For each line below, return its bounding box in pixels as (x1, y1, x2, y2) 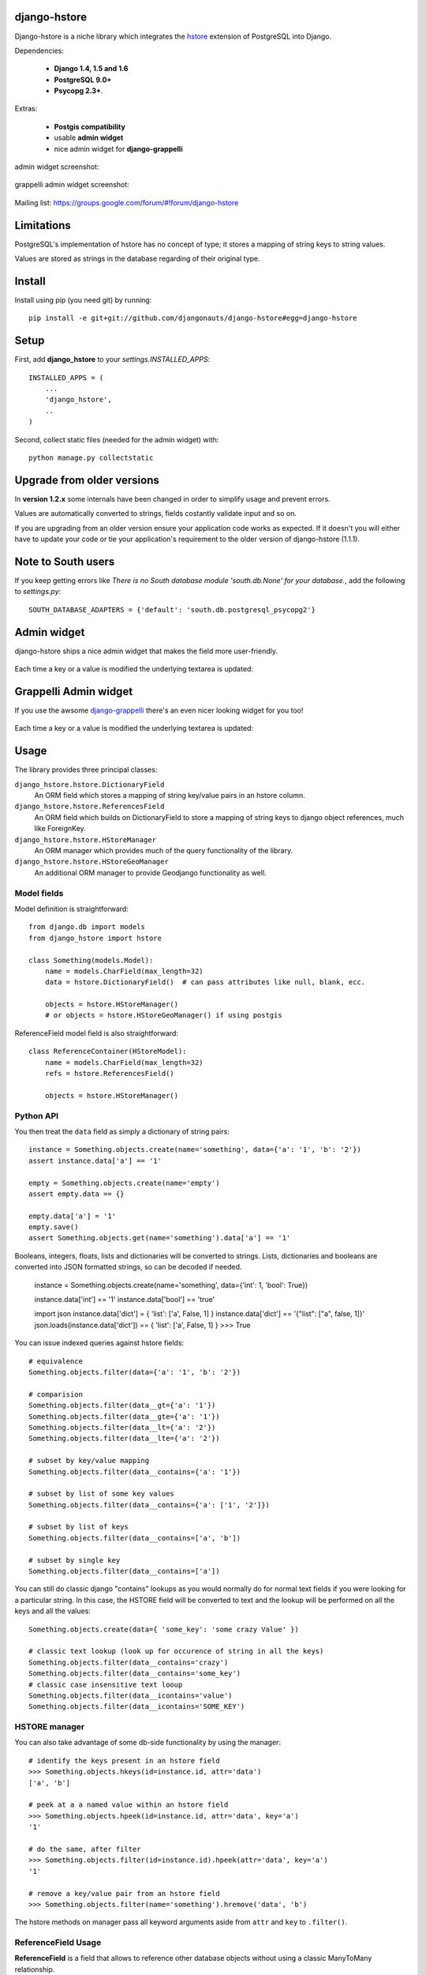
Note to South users (14, 555, 115, 568)
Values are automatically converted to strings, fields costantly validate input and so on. (14, 509, 297, 518)
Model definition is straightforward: (14, 904, 129, 913)
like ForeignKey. (34, 824, 86, 833)
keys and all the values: (14, 1606, 91, 1616)
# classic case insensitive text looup (28, 1680, 183, 1689)
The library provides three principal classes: (14, 765, 158, 774)
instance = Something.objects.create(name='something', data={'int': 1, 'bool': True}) (34, 1280, 308, 1289)
